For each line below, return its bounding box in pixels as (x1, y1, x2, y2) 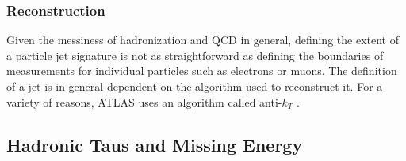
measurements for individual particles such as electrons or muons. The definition (6, 62, 397, 79)
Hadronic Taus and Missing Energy (6, 132, 303, 156)
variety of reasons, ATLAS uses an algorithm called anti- (6, 93, 282, 110)
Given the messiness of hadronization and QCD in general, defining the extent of (6, 32, 399, 48)
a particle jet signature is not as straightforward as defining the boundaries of (6, 47, 384, 63)
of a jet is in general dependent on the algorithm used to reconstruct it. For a (6, 78, 383, 94)
